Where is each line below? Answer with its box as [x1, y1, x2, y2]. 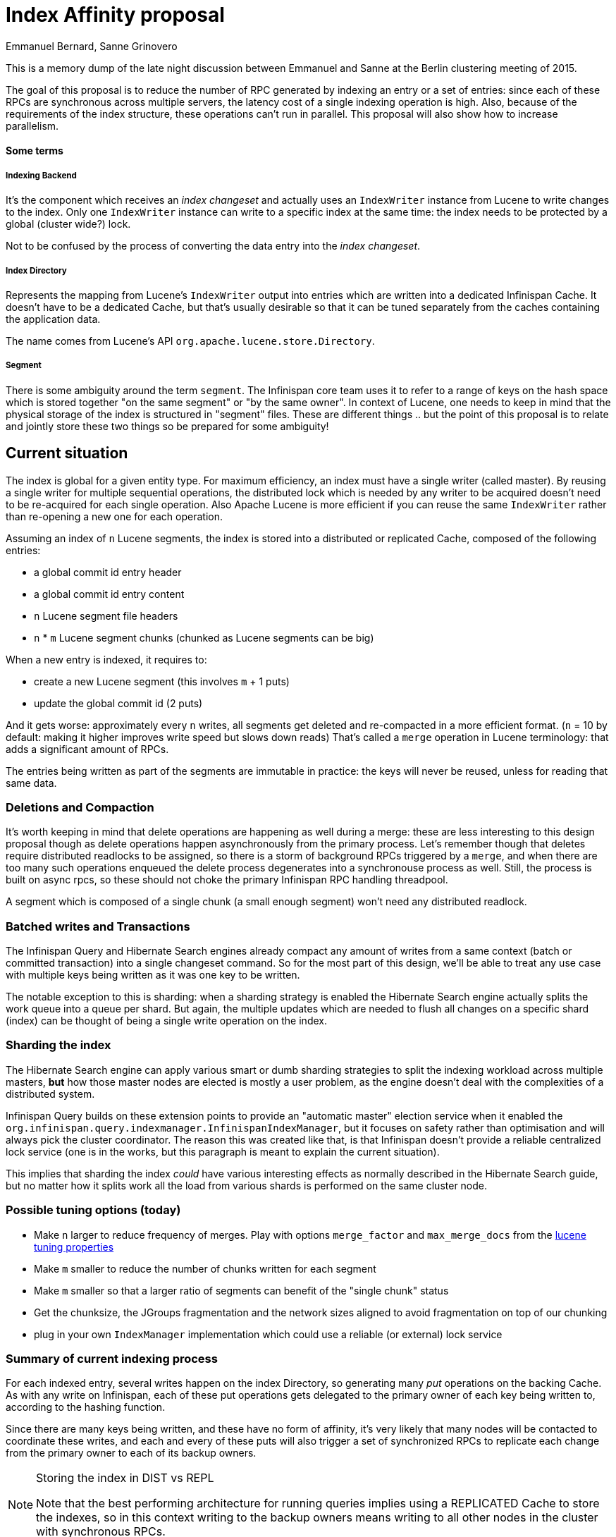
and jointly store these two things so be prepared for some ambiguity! [6, 420, 329, 432]
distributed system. [6, 1087, 95, 1100]
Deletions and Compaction [6, 800, 154, 814]
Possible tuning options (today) [6, 1203, 181, 1218]
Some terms [6, 145, 63, 157]
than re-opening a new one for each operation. [6, 510, 223, 522]
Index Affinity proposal [6, 3, 225, 27]
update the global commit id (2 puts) [34, 697, 203, 709]
